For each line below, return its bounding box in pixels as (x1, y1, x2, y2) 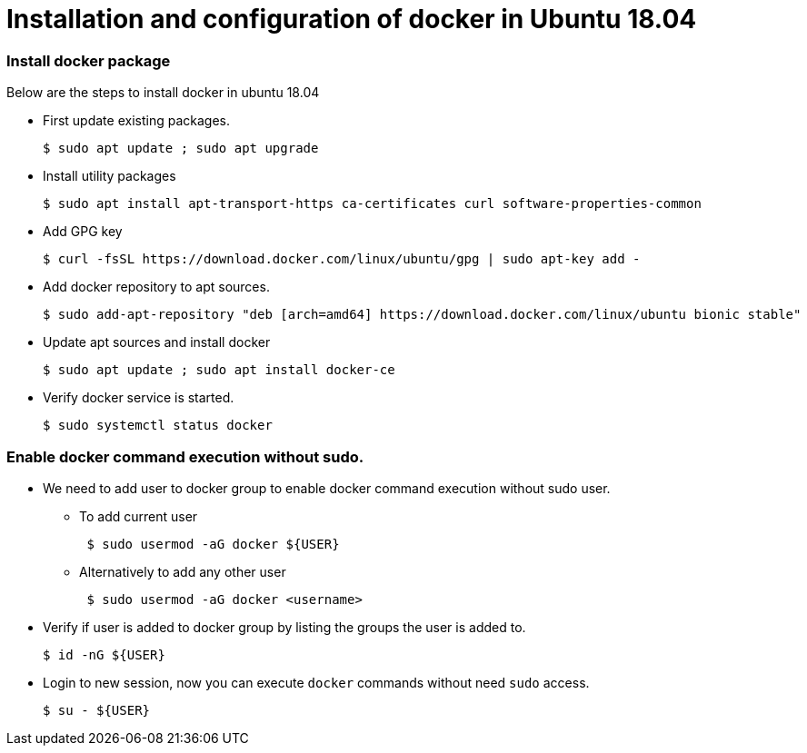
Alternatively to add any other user (79, 563, 286, 580)
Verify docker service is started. (43, 390, 234, 406)
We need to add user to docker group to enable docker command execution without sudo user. (43, 480, 611, 496)
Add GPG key (43, 223, 123, 240)
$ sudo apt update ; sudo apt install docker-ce (43, 362, 395, 378)
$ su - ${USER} (43, 702, 151, 718)
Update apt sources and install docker (43, 334, 271, 351)
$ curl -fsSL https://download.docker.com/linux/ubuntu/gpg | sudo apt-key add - (43, 252, 641, 267)
